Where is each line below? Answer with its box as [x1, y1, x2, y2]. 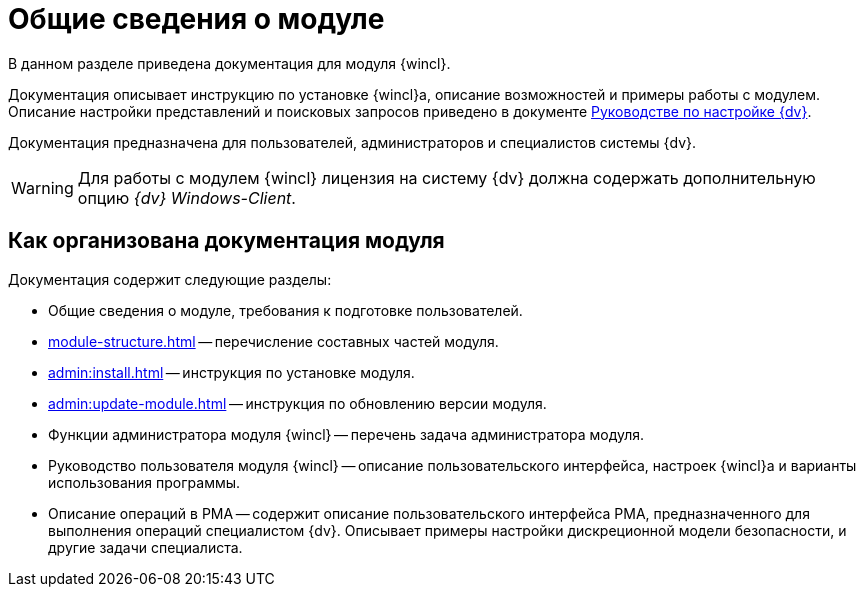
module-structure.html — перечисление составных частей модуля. [48, 332, 499, 350]
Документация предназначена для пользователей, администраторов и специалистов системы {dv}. [8, 133, 697, 151]
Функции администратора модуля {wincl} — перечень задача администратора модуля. [48, 425, 645, 443]
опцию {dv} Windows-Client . [77, 187, 296, 208]
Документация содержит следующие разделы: [8, 270, 332, 288]
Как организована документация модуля [8, 228, 445, 254]
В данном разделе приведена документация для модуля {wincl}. [8, 54, 451, 72]
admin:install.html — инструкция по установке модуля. [48, 363, 415, 381]
